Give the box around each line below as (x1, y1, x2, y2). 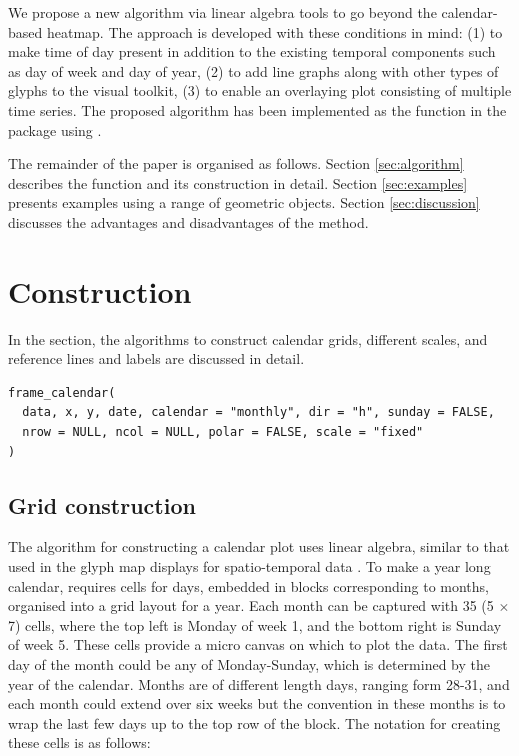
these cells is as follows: (8, 732, 151, 753)
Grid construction (8, 489, 196, 520)
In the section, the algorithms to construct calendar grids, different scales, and (8, 328, 488, 349)
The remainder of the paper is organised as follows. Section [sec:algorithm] (8, 153, 464, 174)
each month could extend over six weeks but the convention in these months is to (8, 693, 506, 714)
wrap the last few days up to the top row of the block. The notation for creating (8, 712, 501, 733)
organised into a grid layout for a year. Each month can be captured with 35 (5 (8, 595, 494, 616)
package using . (8, 119, 102, 140)
